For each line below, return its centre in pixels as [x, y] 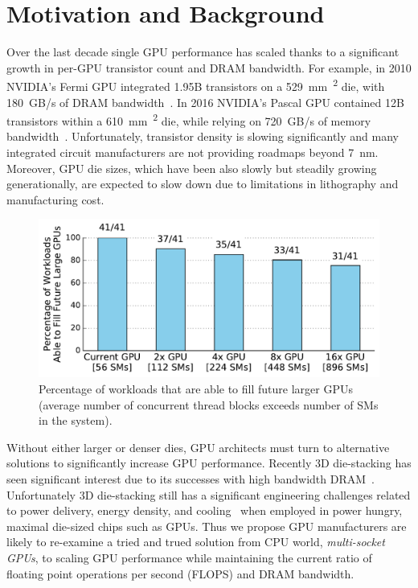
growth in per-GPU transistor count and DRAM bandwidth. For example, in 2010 [209, 67]
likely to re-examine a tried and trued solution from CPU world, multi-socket [196, 542]
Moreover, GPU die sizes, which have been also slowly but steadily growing [192, 168]
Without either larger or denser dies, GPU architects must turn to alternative [198, 447]
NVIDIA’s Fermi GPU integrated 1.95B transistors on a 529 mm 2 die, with [196, 85]
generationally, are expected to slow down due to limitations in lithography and [203, 184]
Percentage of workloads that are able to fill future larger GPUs [196, 389]
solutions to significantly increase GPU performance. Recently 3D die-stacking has [209, 463]
